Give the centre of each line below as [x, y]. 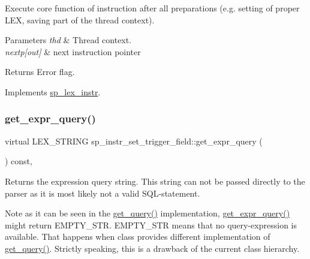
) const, [19, 161]
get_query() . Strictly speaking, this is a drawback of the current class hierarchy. [152, 248]
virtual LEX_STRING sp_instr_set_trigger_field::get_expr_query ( [134, 141]
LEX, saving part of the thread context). [80, 19]
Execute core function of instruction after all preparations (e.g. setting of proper [152, 8]
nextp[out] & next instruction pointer [73, 51]
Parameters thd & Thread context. [68, 40]
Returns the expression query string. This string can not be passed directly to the [155, 181]
